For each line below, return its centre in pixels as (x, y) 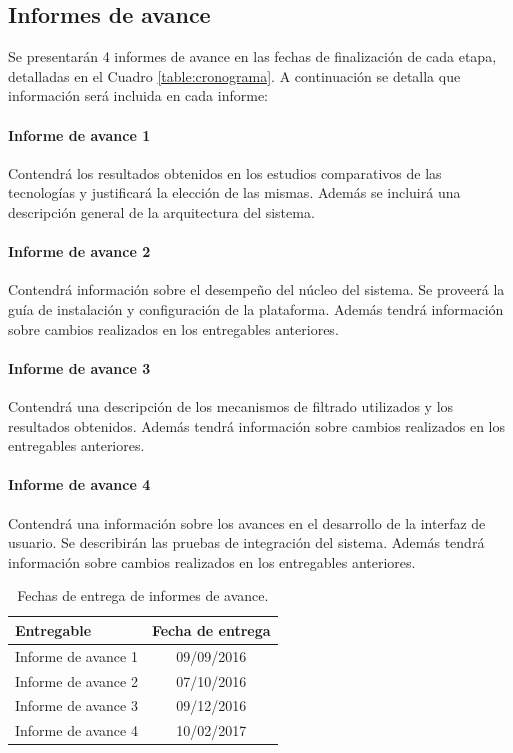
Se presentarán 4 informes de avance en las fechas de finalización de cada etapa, (252, 56)
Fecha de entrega (211, 629)
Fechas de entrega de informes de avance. (143, 595)
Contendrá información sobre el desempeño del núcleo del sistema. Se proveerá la (256, 289)
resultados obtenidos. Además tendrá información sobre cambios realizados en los (257, 425)
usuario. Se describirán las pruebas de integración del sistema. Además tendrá (246, 542)
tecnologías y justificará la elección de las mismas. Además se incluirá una (234, 192)
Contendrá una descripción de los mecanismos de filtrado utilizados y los (231, 405)
